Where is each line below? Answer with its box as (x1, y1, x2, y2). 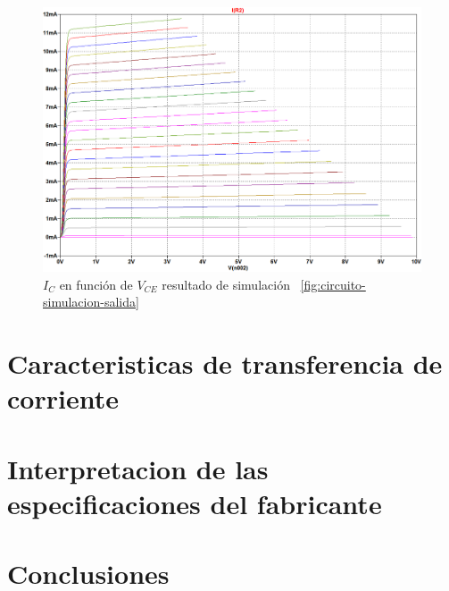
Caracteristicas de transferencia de (7, 345, 443, 382)
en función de (59, 274, 133, 293)
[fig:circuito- (300, 274, 366, 293)
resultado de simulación (162, 274, 290, 293)
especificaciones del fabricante (7, 485, 382, 521)
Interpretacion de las (7, 450, 269, 486)
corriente (7, 380, 119, 417)
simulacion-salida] (43, 292, 139, 311)
